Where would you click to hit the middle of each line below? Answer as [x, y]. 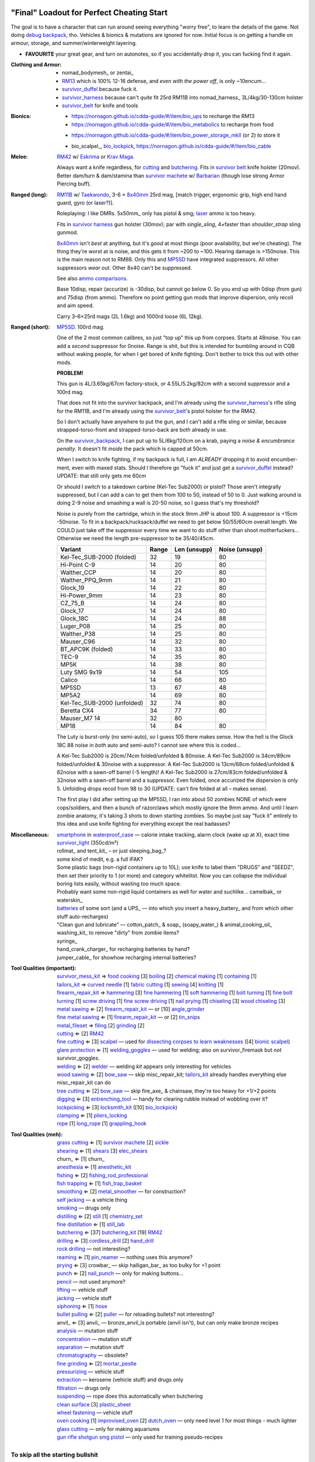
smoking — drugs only [84, 1208]
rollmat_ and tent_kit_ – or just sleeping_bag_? [111, 851]
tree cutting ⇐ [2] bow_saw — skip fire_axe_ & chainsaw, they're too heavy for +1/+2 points [167, 1091]
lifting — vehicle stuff [82, 1290]
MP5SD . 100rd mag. [80, 327]
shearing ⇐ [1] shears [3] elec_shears [102, 1151]
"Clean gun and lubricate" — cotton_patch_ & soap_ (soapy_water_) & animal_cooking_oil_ [164, 925]
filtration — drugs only [84, 1388]
